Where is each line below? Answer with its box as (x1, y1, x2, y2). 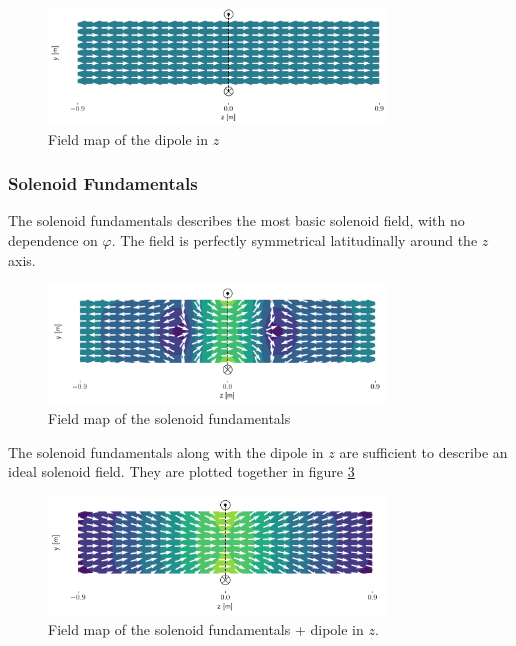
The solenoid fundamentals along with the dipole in (8, 441, 324, 462)
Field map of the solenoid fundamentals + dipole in (48, 618, 364, 639)
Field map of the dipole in (48, 128, 209, 149)
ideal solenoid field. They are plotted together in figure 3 (8, 461, 355, 482)
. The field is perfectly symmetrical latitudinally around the (111, 229, 478, 250)
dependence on (8, 229, 98, 250)
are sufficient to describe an (339, 441, 508, 462)
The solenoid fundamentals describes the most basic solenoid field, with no (8, 210, 465, 231)
